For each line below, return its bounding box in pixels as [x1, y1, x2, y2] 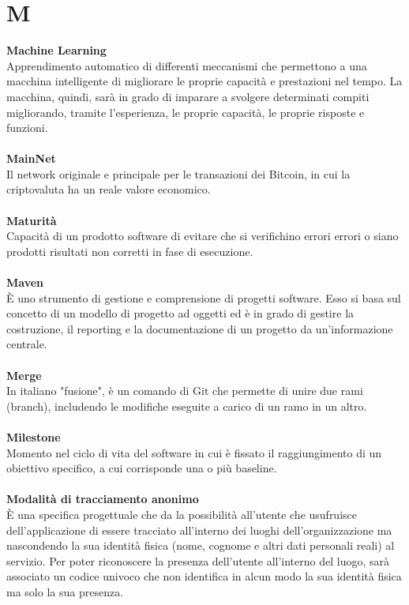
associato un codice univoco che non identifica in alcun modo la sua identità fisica [6, 568, 402, 584]
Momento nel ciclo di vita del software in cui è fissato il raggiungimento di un [6, 444, 382, 460]
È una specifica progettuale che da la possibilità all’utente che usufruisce [6, 505, 357, 522]
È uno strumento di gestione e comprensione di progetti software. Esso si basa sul [6, 289, 401, 306]
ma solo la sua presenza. [6, 583, 124, 599]
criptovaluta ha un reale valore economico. [6, 181, 211, 197]
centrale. [6, 336, 47, 352]
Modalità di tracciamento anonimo [6, 490, 199, 507]
